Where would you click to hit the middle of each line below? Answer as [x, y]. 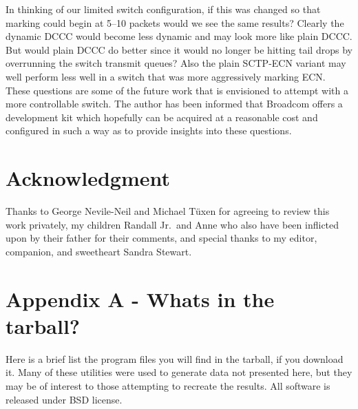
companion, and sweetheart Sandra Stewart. [99, 251]
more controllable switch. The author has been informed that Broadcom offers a [174, 104]
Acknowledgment [88, 178]
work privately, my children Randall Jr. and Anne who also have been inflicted [172, 224]
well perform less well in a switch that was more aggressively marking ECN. [166, 76]
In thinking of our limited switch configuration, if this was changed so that [163, 9]
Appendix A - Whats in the [140, 298]
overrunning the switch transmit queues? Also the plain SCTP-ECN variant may [176, 63]
